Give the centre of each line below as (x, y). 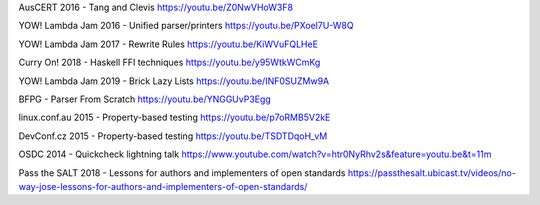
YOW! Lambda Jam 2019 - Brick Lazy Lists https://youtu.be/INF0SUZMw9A (174, 81)
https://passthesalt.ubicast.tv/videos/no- (432, 172)
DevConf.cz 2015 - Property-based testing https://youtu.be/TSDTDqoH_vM (173, 136)
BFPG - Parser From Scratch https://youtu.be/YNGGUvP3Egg (145, 99)
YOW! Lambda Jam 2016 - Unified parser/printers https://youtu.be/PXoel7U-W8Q (186, 26)
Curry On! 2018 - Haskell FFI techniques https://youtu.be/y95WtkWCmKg (169, 62)
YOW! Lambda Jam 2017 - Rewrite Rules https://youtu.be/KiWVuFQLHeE (168, 44)
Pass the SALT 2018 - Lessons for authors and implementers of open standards (182, 172)
